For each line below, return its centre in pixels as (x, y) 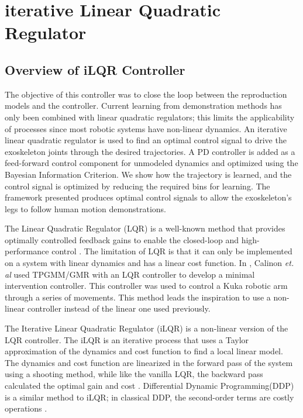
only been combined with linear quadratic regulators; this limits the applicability (150, 117)
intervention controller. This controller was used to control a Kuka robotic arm (146, 286)
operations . (26, 408)
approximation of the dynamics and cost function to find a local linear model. (144, 351)
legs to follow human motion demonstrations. (85, 208)
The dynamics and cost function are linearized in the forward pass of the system (149, 362)
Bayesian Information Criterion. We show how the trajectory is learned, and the (148, 174)
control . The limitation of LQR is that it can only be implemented (172, 251)
